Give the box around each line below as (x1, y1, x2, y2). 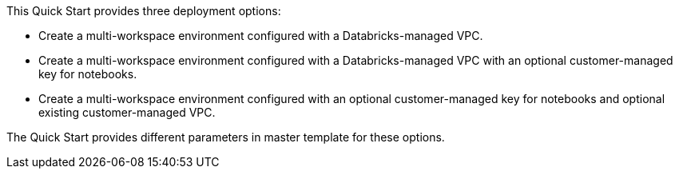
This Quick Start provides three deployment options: (6, 4, 281, 18)
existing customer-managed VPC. (38, 105, 216, 119)
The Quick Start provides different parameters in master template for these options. (6, 130, 445, 144)
